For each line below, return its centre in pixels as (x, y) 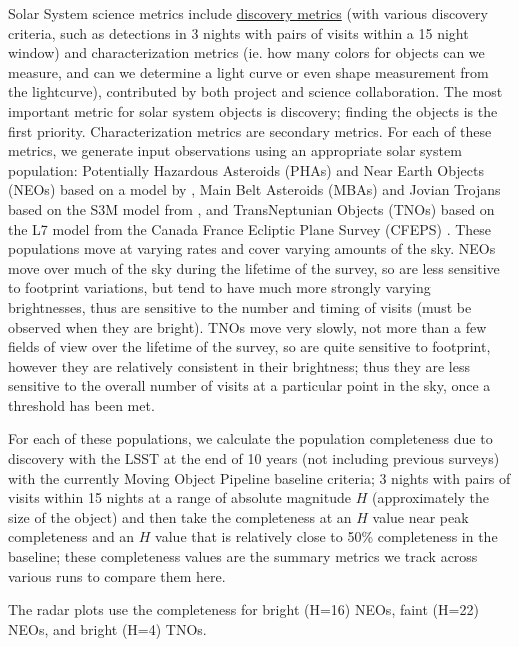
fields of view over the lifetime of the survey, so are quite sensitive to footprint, (249, 346)
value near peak (420, 516)
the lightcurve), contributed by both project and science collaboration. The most (255, 91)
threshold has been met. (81, 404)
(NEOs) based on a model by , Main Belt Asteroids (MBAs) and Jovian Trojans (254, 189)
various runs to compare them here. (117, 575)
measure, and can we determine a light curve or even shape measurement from (248, 71)
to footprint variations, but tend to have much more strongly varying (219, 287)
